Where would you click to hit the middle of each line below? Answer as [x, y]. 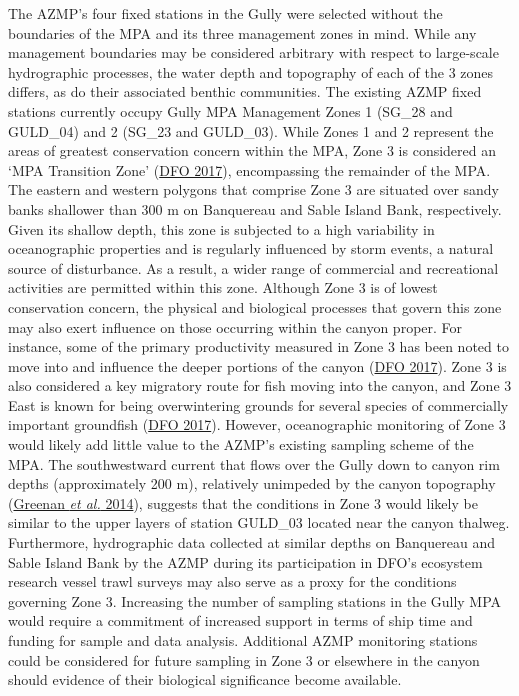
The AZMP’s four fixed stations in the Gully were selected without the [225, 13]
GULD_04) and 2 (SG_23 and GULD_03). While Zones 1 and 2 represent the [251, 130]
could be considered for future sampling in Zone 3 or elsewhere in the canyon [244, 659]
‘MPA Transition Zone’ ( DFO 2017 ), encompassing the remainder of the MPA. [249, 169]
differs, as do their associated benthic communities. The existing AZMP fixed [245, 91]
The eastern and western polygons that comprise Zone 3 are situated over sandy [254, 189]
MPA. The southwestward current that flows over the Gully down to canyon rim [254, 463]
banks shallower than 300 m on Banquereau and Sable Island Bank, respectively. [255, 208]
